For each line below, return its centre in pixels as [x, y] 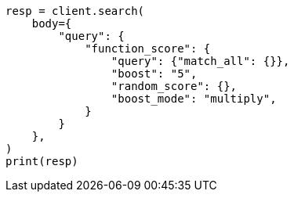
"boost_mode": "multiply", [194, 99]
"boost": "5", [154, 74]
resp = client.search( [75, 11]
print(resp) [42, 161]
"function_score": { [148, 49]
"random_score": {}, [174, 86]
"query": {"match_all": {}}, [200, 61]
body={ [52, 23]
